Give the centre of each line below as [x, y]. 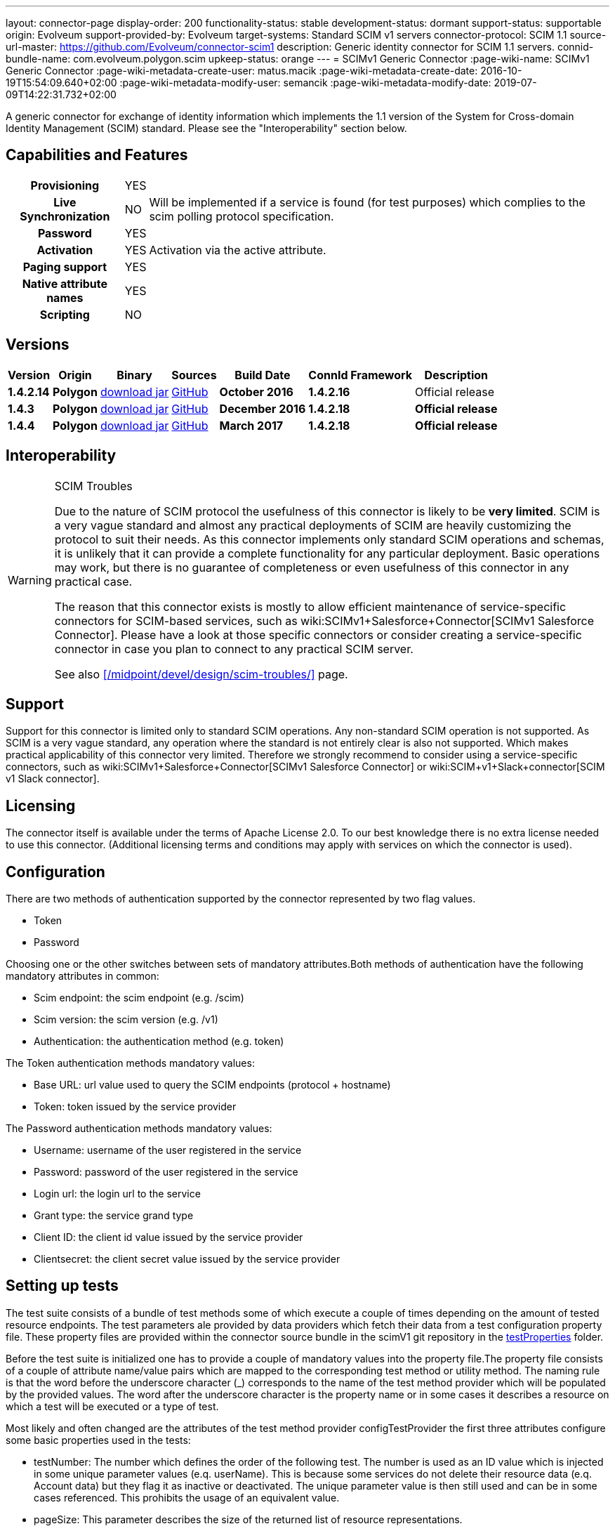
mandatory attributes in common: [82, 976]
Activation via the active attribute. [238, 250]
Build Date [263, 375]
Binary [134, 375]
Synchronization [65, 216]
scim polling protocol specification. [242, 216]
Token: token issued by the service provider [135, 1107]
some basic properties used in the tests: [98, 1440]
